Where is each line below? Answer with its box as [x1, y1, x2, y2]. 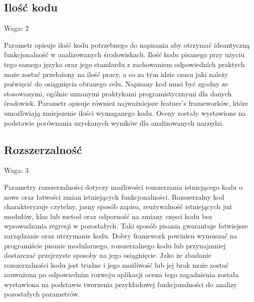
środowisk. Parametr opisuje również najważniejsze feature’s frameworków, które [4, 98, 249, 108]
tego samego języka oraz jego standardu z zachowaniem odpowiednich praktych [4, 59, 245, 69]
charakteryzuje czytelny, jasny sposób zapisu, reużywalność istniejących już [4, 201, 232, 212]
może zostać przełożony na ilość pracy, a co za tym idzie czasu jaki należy [4, 69, 228, 79]
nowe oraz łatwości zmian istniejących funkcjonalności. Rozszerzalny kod [4, 191, 224, 202]
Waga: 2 [4, 23, 29, 33]
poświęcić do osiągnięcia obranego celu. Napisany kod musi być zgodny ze [4, 78, 228, 89]
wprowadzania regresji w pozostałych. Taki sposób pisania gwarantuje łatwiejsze [4, 221, 248, 231]
